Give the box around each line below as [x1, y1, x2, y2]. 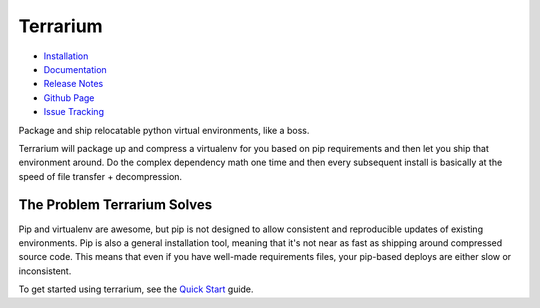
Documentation [43, 63, 107, 75]
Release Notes [43, 78, 104, 90]
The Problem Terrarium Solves [18, 196, 213, 214]
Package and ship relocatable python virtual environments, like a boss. [18, 124, 310, 136]
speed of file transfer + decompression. [18, 170, 183, 182]
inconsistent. [18, 265, 72, 277]
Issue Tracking [43, 106, 105, 118]
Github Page [43, 91, 95, 104]
